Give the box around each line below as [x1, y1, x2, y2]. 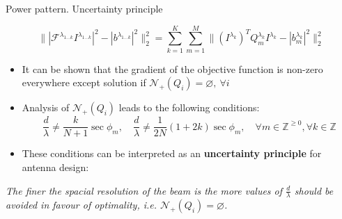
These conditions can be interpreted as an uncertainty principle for [22, 146, 322, 161]
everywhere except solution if [22, 75, 146, 90]
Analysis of [22, 100, 70, 115]
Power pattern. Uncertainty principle [6, 1, 163, 15]
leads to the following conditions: [118, 100, 260, 115]
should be [294, 183, 334, 197]
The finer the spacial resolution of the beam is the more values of [6, 183, 283, 197]
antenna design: [22, 159, 89, 174]
